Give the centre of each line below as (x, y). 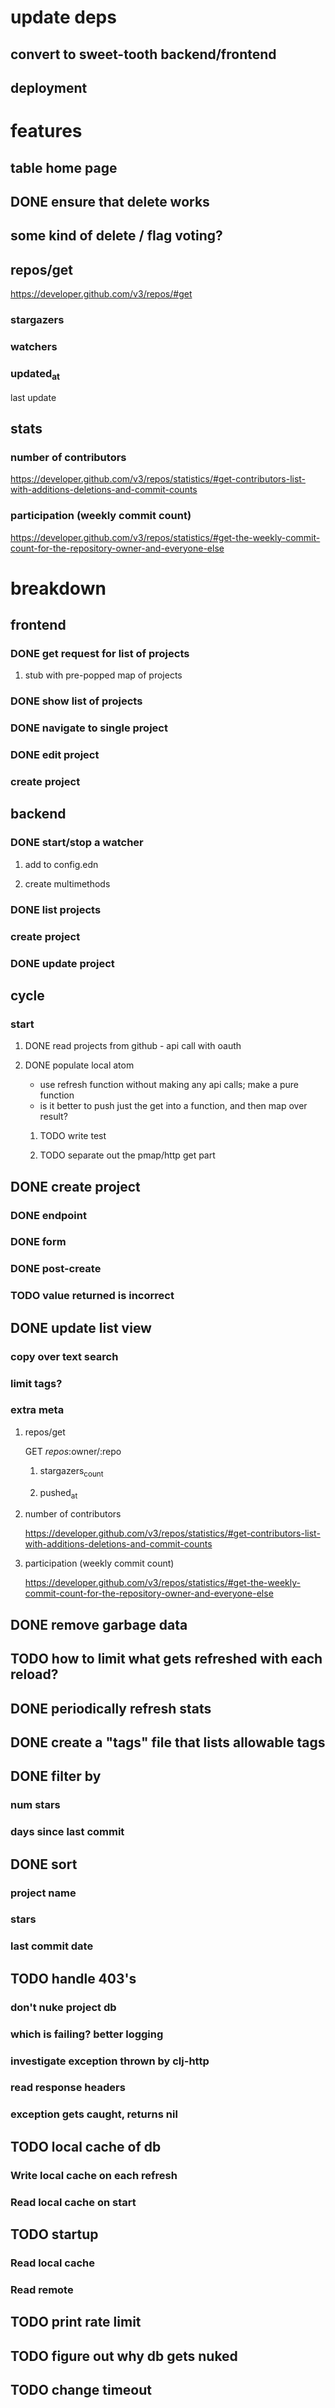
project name (43, 1893)
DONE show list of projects (76, 701)
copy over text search (64, 1356)
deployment (49, 87)
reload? (34, 1674)
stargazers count (71, 1471)
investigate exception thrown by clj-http (110, 2061)
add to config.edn (61, 864)
